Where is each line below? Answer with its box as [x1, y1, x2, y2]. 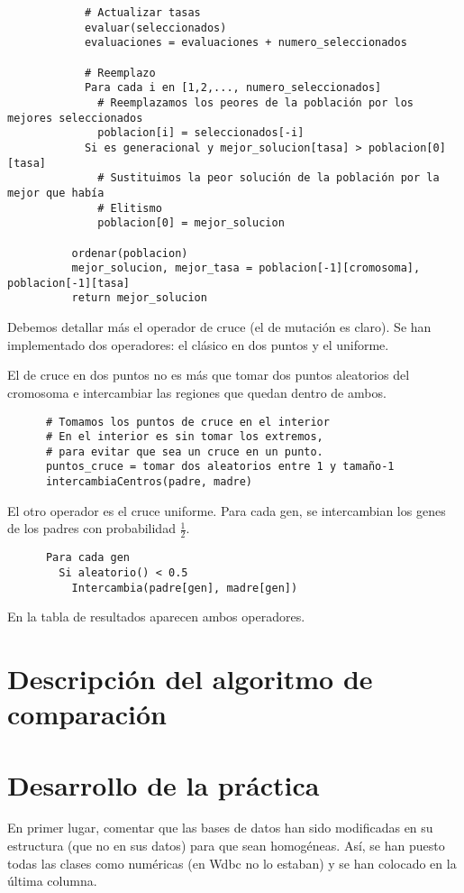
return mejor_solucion [71, 291, 207, 305]
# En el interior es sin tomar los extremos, [45, 430, 323, 444]
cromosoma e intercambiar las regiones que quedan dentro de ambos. [7, 382, 387, 401]
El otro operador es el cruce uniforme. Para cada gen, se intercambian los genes [7, 501, 446, 520]
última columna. [7, 871, 97, 890]
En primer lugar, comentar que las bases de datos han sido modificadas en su [7, 818, 433, 837]
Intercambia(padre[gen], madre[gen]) [71, 581, 298, 594]
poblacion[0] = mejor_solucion [97, 216, 285, 230]
